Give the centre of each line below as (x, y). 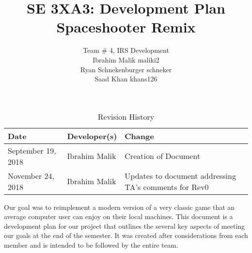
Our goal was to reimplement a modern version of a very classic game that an (119, 207)
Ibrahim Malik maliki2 (126, 59)
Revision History (126, 116)
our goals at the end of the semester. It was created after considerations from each (126, 235)
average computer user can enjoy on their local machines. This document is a (118, 216)
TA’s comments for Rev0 (167, 187)
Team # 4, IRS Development (126, 50)
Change (139, 136)
